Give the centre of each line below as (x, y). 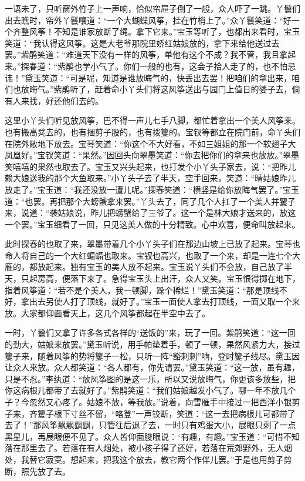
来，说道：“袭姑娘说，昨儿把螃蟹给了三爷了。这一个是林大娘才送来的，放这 (150, 213)
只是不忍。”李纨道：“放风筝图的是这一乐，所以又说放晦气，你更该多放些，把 (150, 378)
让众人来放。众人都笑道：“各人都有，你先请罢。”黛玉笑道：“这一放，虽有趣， (152, 367)
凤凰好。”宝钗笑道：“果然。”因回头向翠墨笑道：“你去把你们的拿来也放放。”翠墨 (152, 155)
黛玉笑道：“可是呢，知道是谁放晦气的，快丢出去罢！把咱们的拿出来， (158, 77)
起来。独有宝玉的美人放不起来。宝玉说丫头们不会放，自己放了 (165, 267)
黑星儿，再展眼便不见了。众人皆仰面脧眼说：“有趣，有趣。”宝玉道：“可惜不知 (152, 436)
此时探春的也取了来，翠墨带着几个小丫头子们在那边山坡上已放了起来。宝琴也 (152, 244)
